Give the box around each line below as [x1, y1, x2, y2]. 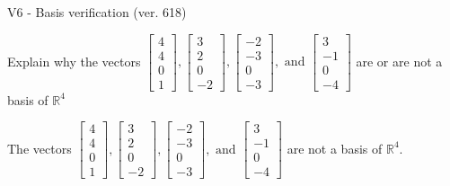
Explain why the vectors [7, 51, 141, 70]
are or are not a [356, 51, 443, 70]
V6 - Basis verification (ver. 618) [7, 3, 187, 21]
